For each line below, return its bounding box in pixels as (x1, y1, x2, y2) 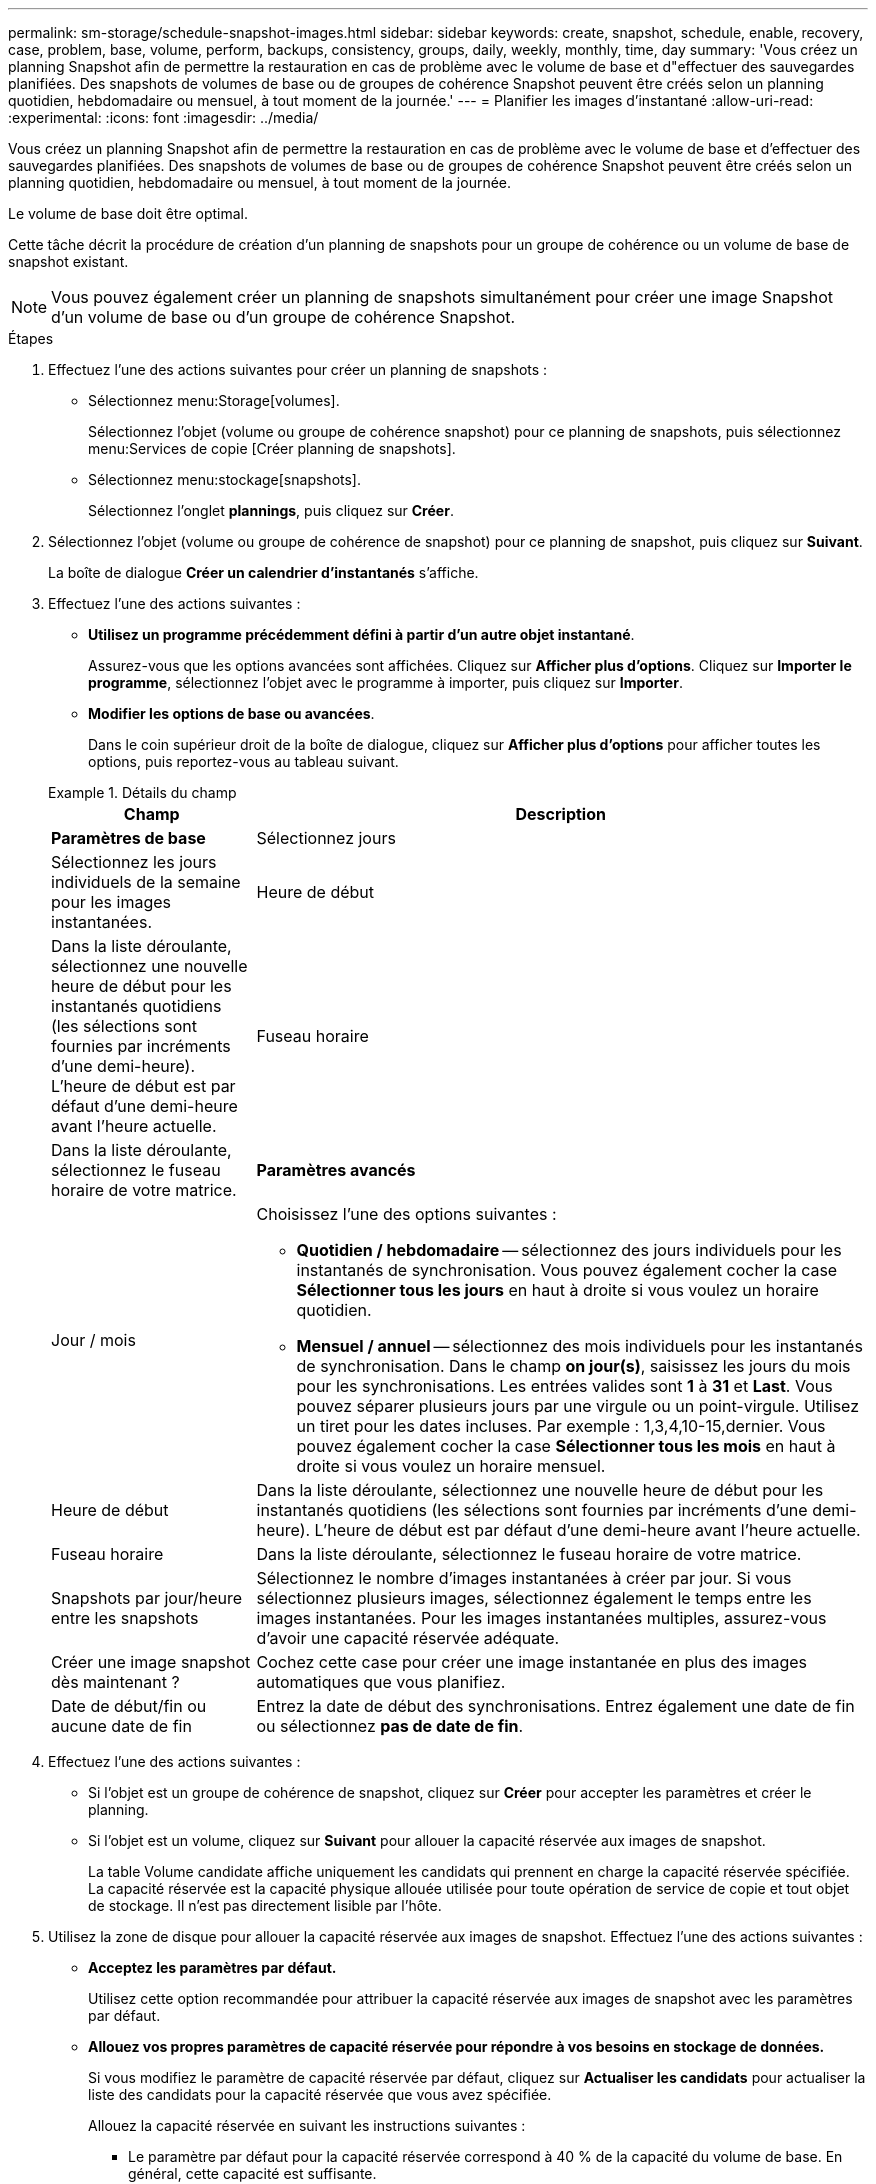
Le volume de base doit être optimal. (8, 205, 249, 222)
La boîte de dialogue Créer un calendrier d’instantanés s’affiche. (48, 564, 479, 581)
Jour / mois (51, 1330, 136, 1350)
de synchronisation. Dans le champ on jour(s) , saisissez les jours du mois (296, 1356, 851, 1376)
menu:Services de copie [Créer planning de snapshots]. (88, 440, 456, 457)
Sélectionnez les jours (51, 852, 217, 872)
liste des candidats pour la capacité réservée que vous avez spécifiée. (88, 2086, 552, 2103)
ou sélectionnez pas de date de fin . (256, 1716, 524, 1736)
